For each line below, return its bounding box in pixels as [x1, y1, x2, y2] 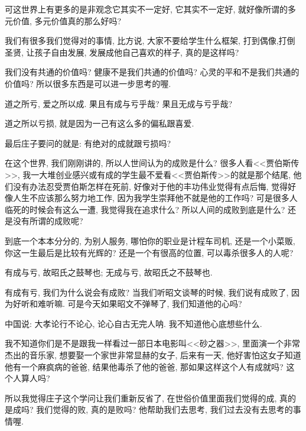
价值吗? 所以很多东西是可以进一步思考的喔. [5, 77, 171, 89]
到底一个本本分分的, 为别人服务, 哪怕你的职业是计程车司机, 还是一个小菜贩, [5, 234, 295, 247]
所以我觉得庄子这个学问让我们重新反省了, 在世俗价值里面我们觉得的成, [5, 391, 277, 404]
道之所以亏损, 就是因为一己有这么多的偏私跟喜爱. [5, 117, 194, 129]
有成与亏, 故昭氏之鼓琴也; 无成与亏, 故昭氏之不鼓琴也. [5, 266, 213, 278]
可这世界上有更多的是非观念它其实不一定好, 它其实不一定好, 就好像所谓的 [5, 3, 288, 15]
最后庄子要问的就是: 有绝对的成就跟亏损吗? [5, 137, 171, 149]
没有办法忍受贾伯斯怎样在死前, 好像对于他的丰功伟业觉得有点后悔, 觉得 [12, 180, 288, 192]
